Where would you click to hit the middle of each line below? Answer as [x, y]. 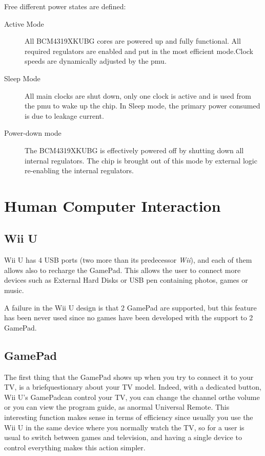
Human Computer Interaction [113, 205]
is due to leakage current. [64, 115]
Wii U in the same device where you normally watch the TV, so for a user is [124, 427]
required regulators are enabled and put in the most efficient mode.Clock [139, 51]
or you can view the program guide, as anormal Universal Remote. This [117, 407]
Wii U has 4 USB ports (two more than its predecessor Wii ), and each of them [128, 260]
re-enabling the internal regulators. [79, 170]
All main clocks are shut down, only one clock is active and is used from [138, 95]
